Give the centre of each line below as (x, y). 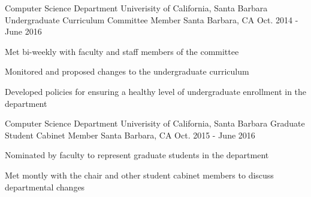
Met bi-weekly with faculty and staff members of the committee (122, 51)
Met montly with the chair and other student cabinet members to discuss (139, 175)
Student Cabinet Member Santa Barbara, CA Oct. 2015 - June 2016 (130, 135)
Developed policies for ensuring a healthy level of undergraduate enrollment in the (156, 91)
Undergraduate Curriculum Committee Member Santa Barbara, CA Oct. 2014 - (152, 19)
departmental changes (45, 187)
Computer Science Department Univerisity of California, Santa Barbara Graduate (155, 123)
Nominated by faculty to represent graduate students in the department (137, 155)
